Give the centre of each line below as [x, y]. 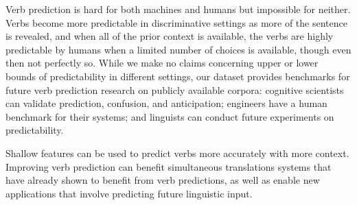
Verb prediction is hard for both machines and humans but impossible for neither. [178, 9]
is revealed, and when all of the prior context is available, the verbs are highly [170, 36]
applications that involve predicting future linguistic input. [129, 193]
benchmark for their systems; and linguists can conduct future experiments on [170, 116]
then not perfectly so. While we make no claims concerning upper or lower [162, 63]
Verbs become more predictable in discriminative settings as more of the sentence [176, 22]
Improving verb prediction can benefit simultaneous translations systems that [169, 166]
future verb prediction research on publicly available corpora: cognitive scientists [175, 89]
